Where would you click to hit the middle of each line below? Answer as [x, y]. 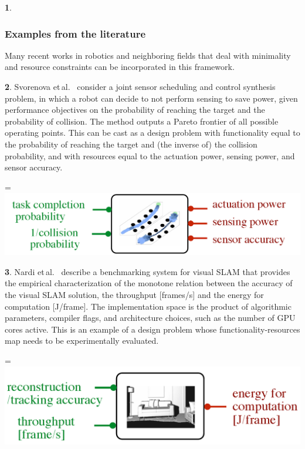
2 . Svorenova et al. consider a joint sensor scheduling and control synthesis [140, 86]
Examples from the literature [75, 33]
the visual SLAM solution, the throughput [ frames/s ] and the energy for [134, 294]
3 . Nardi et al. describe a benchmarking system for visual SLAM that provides [148, 271]
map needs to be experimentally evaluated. [82, 341]
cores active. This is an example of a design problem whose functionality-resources [152, 329]
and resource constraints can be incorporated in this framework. [120, 67]
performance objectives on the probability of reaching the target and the [135, 110]
